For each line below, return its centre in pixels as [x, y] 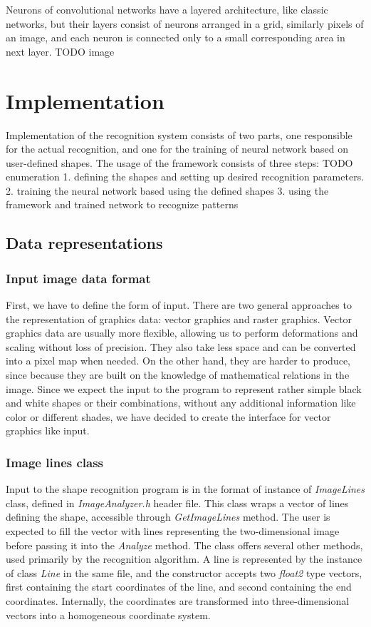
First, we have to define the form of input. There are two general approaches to [179, 305]
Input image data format [78, 278]
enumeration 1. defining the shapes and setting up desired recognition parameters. [185, 177]
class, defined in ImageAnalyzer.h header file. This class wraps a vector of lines [177, 503]
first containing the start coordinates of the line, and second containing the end [179, 587]
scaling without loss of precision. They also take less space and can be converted [181, 346]
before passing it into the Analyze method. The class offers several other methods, [184, 545]
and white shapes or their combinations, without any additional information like [181, 403]
